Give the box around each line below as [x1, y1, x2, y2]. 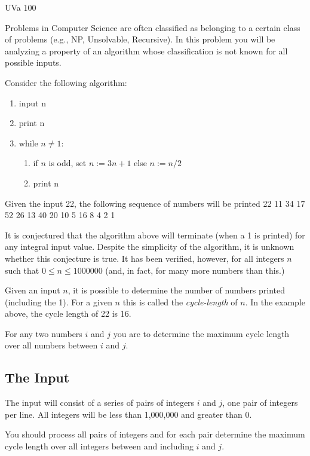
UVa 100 [5, 1, 36, 13]
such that [5, 264, 39, 276]
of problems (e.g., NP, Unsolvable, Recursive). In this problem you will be [5, 33, 275, 45]
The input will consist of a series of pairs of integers [5, 396, 195, 409]
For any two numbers [5, 327, 82, 339]
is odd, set [48, 157, 87, 169]
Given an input [5, 284, 60, 296]
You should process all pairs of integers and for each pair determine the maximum [5, 428, 305, 440]
